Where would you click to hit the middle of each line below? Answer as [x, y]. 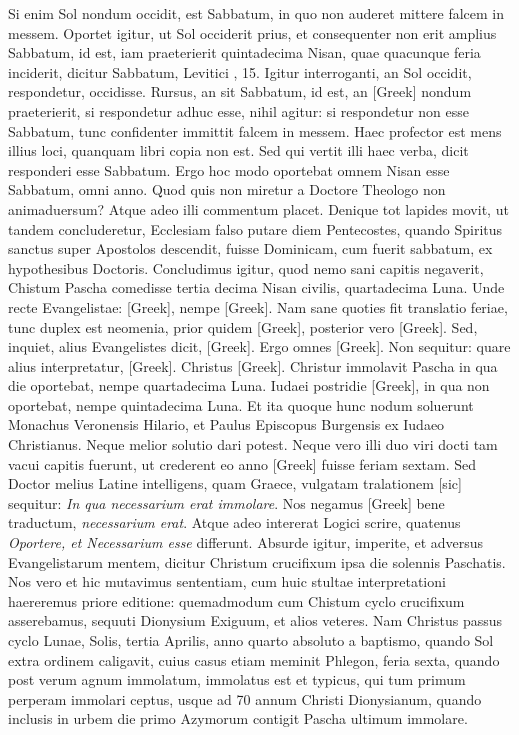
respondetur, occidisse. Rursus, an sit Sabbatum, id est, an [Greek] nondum [240, 91]
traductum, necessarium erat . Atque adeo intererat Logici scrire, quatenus [234, 522]
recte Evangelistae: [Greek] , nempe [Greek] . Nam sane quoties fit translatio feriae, [258, 306]
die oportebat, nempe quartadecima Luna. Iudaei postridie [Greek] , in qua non [249, 385]
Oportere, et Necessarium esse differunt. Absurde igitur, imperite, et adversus [246, 542]
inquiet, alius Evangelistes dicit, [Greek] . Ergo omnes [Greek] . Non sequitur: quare [259, 346]
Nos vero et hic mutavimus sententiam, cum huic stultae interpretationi [227, 581]
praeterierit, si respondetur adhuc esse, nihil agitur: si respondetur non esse [239, 110]
